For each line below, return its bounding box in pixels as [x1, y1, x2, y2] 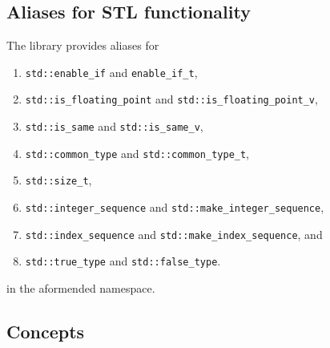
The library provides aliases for [6, 37, 159, 54]
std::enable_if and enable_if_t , [25, 63, 198, 80]
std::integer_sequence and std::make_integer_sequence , [25, 199, 324, 216]
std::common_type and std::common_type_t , [25, 144, 250, 161]
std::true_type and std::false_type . [25, 253, 221, 269]
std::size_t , [25, 172, 92, 188]
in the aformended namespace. [6, 280, 155, 297]
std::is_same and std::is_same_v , [25, 118, 203, 135]
